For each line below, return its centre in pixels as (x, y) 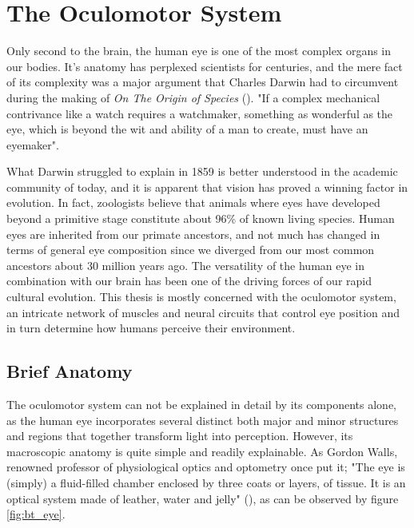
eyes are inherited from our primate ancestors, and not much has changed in (193, 234)
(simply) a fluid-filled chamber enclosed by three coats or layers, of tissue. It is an (206, 482)
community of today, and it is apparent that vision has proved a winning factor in (207, 187)
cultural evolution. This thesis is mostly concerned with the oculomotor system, (201, 297)
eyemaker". (33, 144)
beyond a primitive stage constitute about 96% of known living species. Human (201, 218)
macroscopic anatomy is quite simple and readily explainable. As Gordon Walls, (202, 451)
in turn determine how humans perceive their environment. (151, 328)
